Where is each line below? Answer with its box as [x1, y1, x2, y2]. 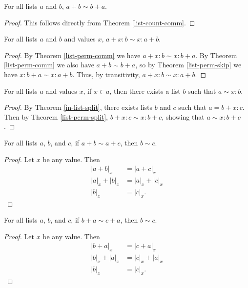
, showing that [162, 111, 205, 122]
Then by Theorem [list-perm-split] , [4, 111, 108, 122]
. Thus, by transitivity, [72, 69, 140, 79]
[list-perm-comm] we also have [4, 60, 94, 70]
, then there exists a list [109, 85, 181, 96]
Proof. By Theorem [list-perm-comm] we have [4, 50, 141, 60]
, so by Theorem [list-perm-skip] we [135, 60, 242, 70]
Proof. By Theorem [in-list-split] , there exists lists [4, 102, 152, 112]
